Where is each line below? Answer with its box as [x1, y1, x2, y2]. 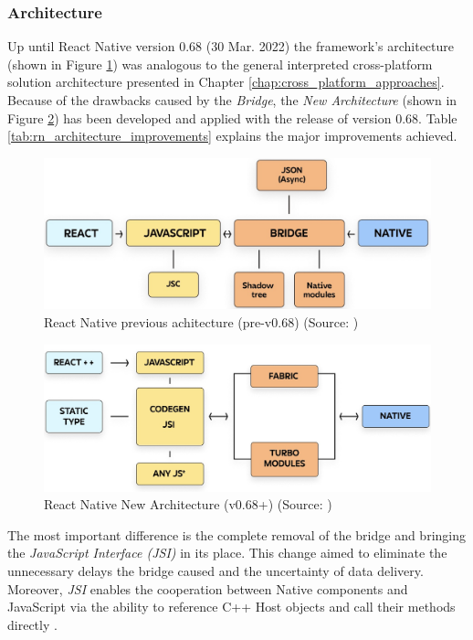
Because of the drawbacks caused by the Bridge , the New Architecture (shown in [7, 91, 457, 109]
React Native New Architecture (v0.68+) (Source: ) [44, 495, 332, 514]
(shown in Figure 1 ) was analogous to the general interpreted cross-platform [7, 54, 433, 73]
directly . [7, 614, 58, 634]
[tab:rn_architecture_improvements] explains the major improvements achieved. [7, 126, 457, 145]
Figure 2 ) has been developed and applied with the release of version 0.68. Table [7, 108, 457, 127]
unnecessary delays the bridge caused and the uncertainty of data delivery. [7, 561, 424, 581]
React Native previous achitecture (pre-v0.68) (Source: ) [44, 313, 359, 331]
